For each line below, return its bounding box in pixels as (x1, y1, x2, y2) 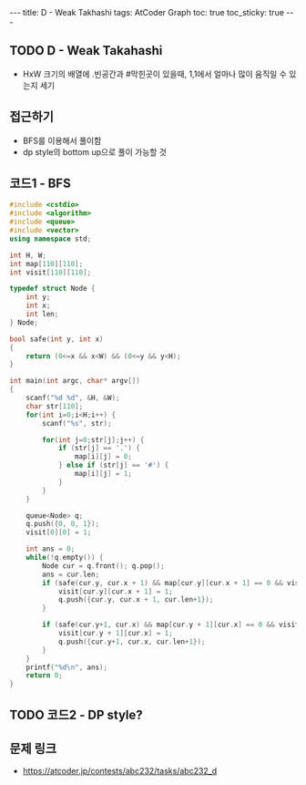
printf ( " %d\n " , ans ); (25, 663, 107, 672)
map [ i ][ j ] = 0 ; (74, 452, 132, 461)
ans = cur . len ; (42, 570, 100, 579)
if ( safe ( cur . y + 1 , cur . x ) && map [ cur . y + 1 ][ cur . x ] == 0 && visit (42, 620, 300, 630)
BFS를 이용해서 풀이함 (22, 135, 102, 146)
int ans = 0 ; (25, 544, 76, 553)
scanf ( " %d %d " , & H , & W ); (25, 394, 120, 403)
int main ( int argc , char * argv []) (9, 377, 141, 386)
